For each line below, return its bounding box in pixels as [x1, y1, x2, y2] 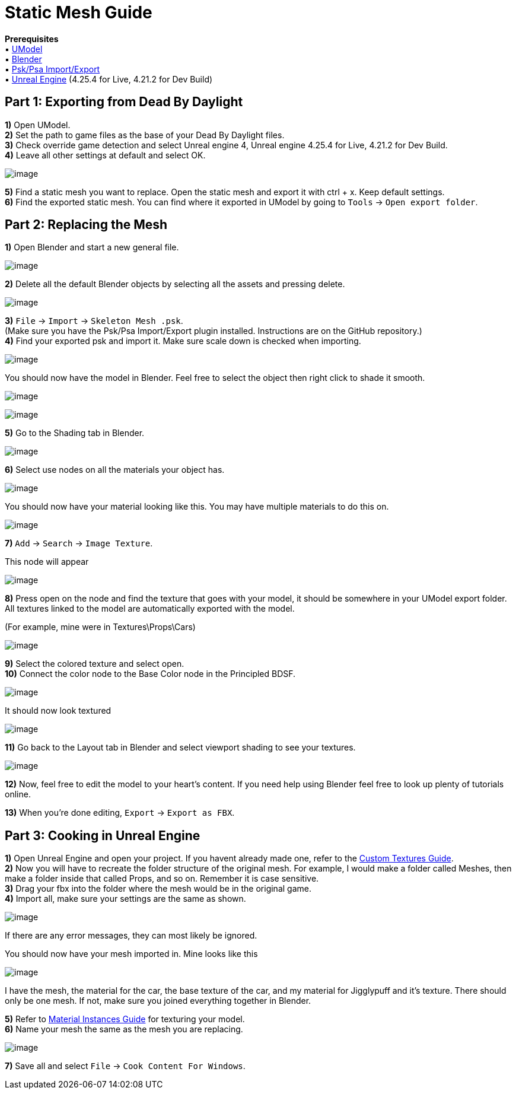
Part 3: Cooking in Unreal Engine [5, 828, 200, 843]
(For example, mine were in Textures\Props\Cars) [5, 622, 196, 632]
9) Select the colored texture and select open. [5, 659, 184, 669]
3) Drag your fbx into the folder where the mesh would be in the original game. [5, 883, 311, 894]
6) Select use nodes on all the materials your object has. [5, 465, 225, 475]
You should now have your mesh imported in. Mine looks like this [5, 949, 258, 959]
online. [5, 789, 31, 800]
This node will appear [5, 556, 89, 567]
